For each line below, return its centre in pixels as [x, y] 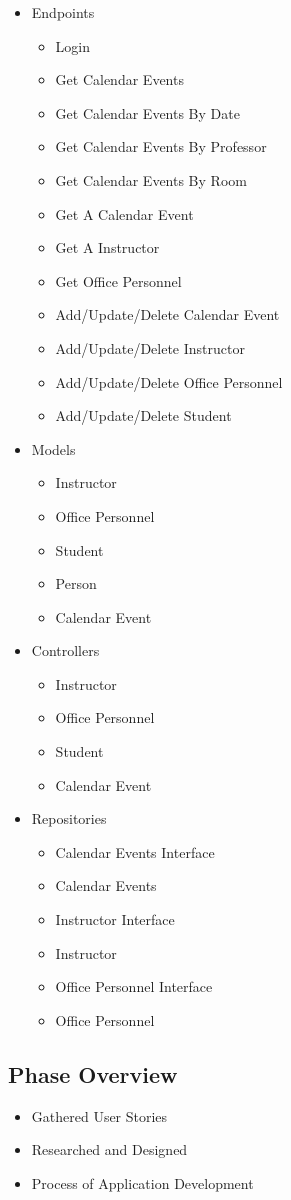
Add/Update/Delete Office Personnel [169, 381]
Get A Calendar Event [124, 213]
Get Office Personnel [118, 280]
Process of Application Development [142, 1182]
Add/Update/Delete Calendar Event [167, 314]
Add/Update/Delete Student [143, 415]
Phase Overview [93, 1073]
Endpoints [63, 12]
